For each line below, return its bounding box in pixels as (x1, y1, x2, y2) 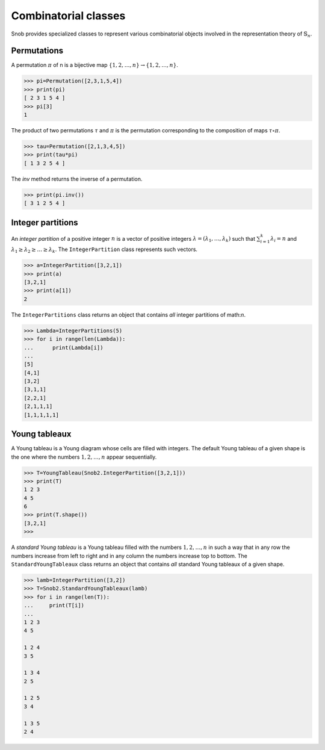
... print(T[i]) (23, 602, 84, 609)
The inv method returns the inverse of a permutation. (11, 175, 143, 182)
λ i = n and (270, 235, 297, 244)
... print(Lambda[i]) (23, 344, 104, 351)
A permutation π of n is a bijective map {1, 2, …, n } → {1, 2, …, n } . (11, 61, 179, 69)
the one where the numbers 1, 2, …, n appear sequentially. (11, 453, 157, 460)
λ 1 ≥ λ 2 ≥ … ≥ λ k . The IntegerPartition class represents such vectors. (11, 246, 198, 254)
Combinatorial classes (11, 9, 126, 22)
